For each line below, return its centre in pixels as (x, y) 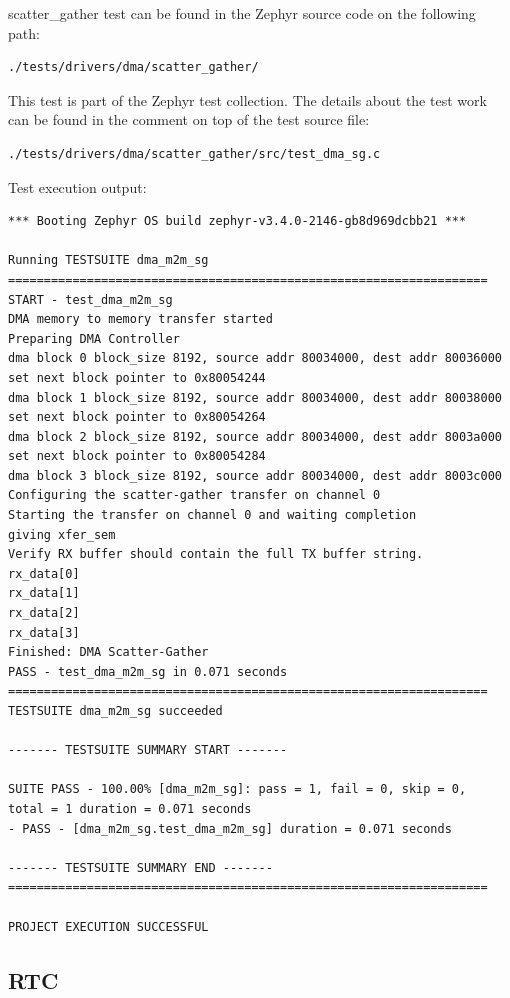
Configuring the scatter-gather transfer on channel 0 (194, 495)
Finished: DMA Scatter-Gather (108, 652)
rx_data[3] (44, 632)
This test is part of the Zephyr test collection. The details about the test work (247, 99)
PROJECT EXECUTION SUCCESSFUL (108, 926)
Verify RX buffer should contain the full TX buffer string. (216, 554)
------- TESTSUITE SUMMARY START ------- (148, 750)
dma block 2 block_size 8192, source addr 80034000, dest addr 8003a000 (255, 436)
